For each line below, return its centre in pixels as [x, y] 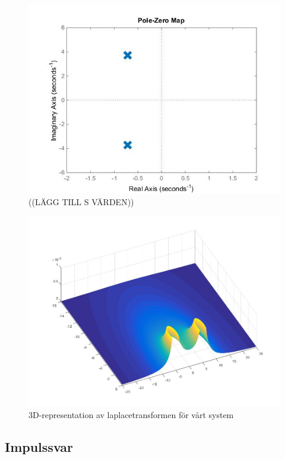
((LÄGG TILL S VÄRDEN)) [81, 201]
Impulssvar [39, 446]
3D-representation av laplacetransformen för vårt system [131, 414]
